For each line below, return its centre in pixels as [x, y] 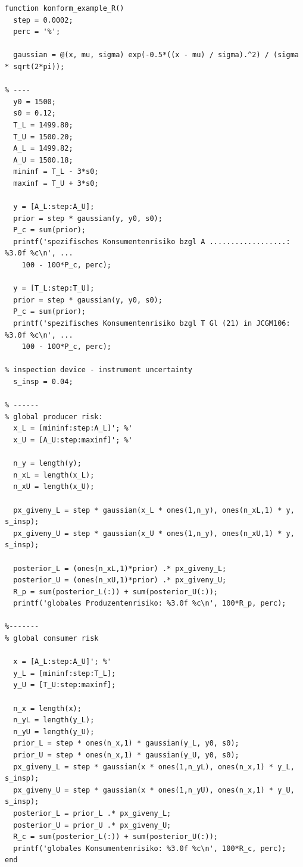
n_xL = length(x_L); [54, 475]
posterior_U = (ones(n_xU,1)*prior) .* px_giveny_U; [120, 580]
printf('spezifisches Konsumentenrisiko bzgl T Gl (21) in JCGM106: [152, 324]
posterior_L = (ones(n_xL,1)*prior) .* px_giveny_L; [120, 568]
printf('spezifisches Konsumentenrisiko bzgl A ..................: [152, 241]
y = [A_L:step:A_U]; [54, 207]
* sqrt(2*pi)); [35, 66]
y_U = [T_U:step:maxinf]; [65, 685]
